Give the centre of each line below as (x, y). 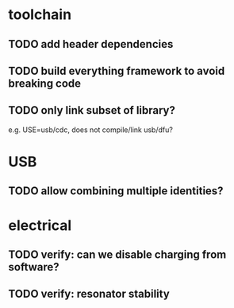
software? (34, 267)
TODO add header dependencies (91, 44)
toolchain (40, 15)
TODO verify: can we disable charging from (117, 254)
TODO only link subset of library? (92, 110)
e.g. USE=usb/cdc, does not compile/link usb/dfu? (90, 130)
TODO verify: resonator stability (89, 294)
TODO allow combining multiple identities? (116, 191)
